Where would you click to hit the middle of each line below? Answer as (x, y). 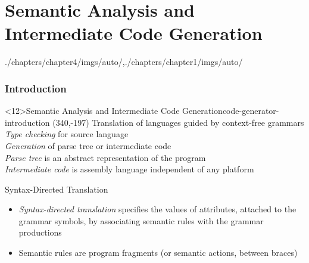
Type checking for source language (67, 134)
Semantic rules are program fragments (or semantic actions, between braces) (158, 253)
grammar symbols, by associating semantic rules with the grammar (141, 220)
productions (40, 232)
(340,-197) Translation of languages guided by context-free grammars (178, 122)
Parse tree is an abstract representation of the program (105, 157)
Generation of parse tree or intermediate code (88, 145)
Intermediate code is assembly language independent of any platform (129, 169)
